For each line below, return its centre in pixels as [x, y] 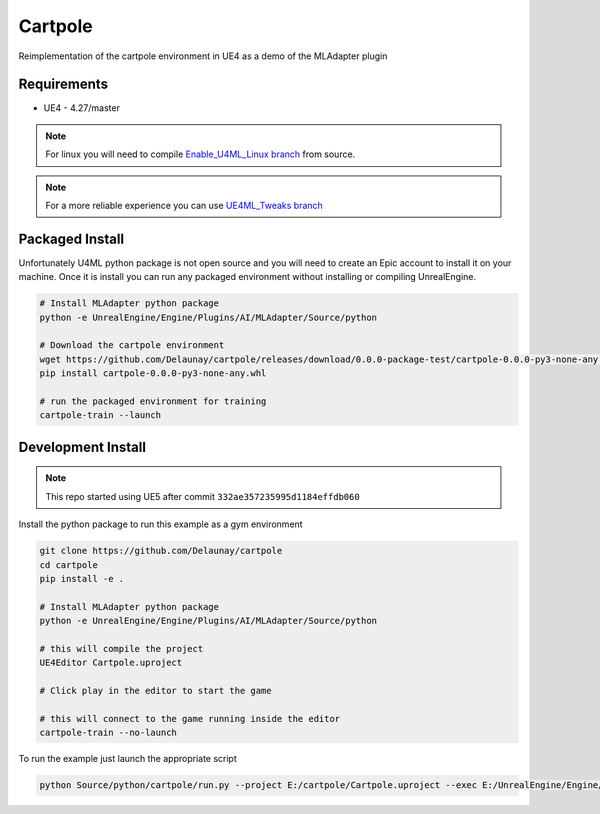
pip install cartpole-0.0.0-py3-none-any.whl [153, 373]
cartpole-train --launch [100, 415]
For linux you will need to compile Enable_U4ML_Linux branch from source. [200, 154]
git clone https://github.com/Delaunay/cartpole [161, 551]
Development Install [82, 446]
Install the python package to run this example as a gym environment [161, 524]
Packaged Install [71, 238]
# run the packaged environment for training [153, 401]
